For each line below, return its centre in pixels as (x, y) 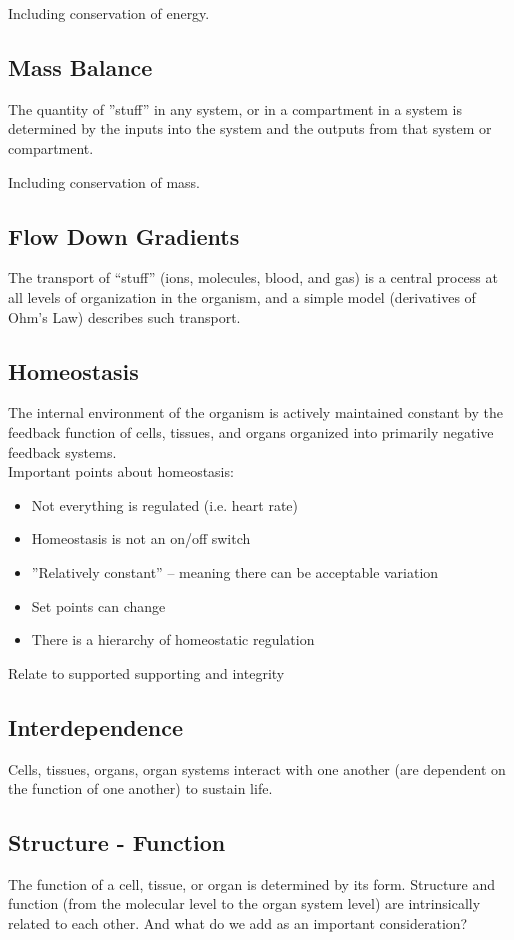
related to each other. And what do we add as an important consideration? (238, 923)
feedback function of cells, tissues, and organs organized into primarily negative (251, 431)
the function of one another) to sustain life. (140, 788)
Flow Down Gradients (124, 235)
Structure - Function (117, 842)
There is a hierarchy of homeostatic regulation (173, 639)
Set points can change (98, 605)
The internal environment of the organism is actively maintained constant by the (256, 412)
